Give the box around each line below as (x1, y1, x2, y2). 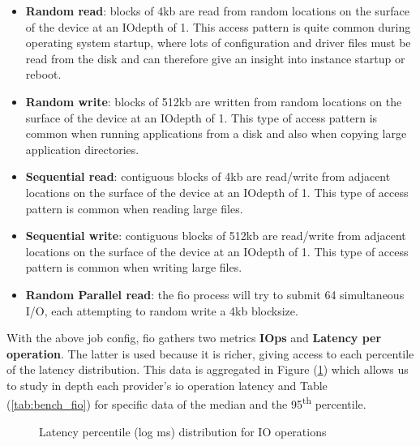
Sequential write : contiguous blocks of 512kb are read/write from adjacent (25, 227, 406, 244)
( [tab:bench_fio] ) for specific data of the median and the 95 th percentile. (6, 393, 366, 413)
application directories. (25, 140, 139, 157)
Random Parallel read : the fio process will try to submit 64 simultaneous (25, 285, 405, 302)
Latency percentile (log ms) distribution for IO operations (39, 422, 327, 440)
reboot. (25, 66, 62, 83)
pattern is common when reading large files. (25, 199, 243, 217)
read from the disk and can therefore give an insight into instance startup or (25, 49, 405, 66)
